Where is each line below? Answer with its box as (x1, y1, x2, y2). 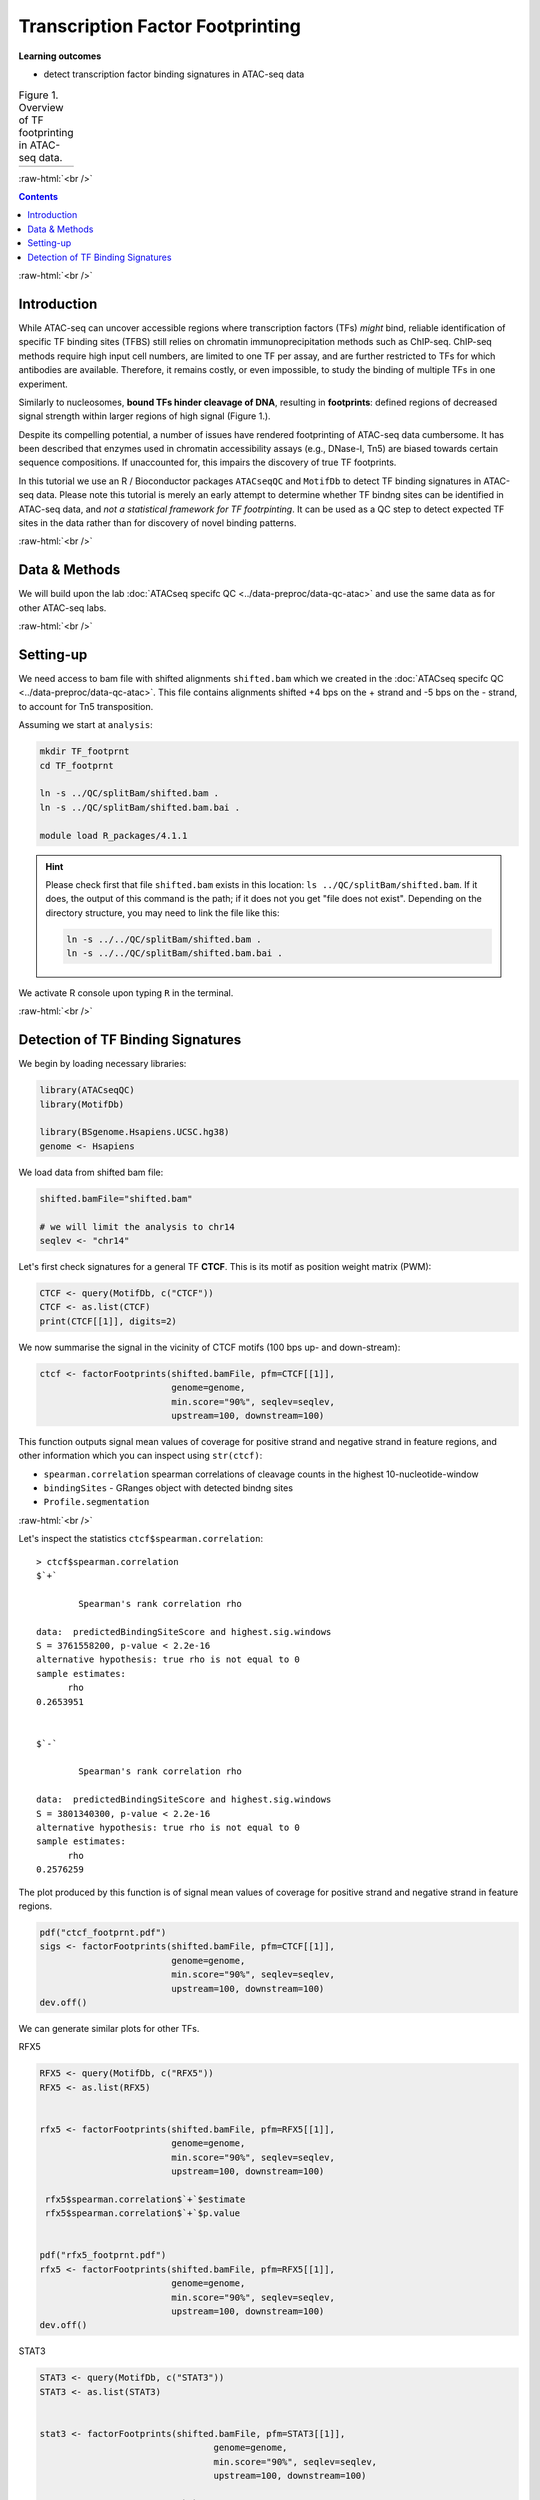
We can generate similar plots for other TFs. (18, 2022, 200, 2034)
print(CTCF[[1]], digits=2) (39, 1315, 177, 1327)
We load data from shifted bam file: (18, 1166, 164, 1178)
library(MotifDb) (39, 1098, 125, 1110)
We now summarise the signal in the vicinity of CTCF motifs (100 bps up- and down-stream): (18, 1341, 401, 1353)
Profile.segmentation (43, 1496, 150, 1508)
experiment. (18, 378, 69, 390)
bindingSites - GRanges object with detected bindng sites (43, 1482, 294, 1494)
